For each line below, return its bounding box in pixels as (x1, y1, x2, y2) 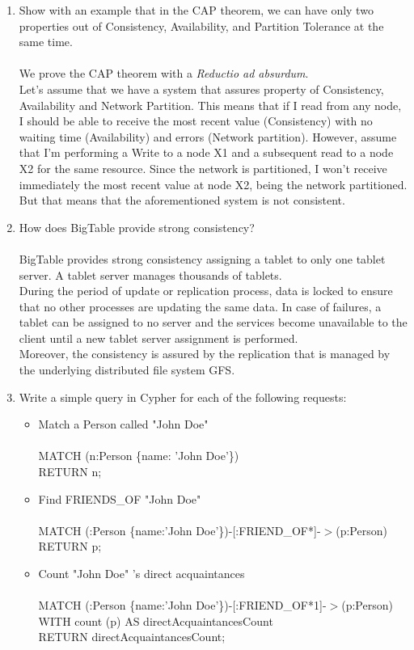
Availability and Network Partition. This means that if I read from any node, (19, 96, 402, 113)
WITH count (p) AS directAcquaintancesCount (38, 612, 273, 629)
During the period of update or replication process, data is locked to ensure (19, 282, 393, 299)
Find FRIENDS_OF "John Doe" (38, 490, 201, 507)
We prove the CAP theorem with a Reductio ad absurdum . (19, 65, 309, 82)
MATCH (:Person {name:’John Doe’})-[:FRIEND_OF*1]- (38, 597, 327, 614)
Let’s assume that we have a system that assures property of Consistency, (19, 80, 384, 97)
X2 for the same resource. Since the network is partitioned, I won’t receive (19, 159, 387, 176)
